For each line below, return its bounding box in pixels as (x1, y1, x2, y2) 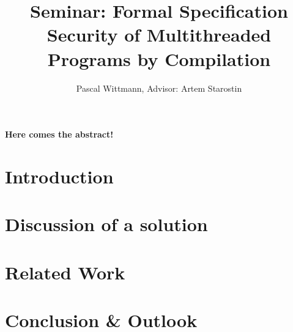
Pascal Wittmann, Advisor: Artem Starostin (76, 81, 242, 94)
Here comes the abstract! (5, 128, 114, 141)
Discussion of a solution (5, 212, 208, 237)
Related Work (5, 259, 125, 284)
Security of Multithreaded (46, 22, 272, 47)
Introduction (5, 163, 114, 188)
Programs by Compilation (47, 46, 271, 71)
